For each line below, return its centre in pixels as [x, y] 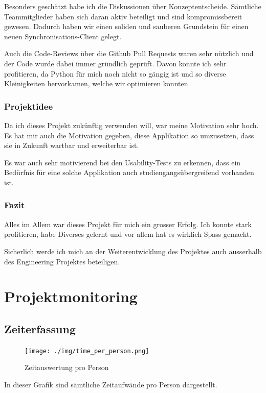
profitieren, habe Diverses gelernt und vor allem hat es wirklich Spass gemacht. [128, 234]
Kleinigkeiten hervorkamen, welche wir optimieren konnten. [97, 83]
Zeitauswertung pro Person [67, 367]
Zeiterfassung [40, 328]
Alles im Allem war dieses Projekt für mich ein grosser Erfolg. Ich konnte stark [128, 224]
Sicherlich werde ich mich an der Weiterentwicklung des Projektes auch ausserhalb [133, 251]
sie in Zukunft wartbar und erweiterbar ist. [72, 145]
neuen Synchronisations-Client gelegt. [63, 36]
